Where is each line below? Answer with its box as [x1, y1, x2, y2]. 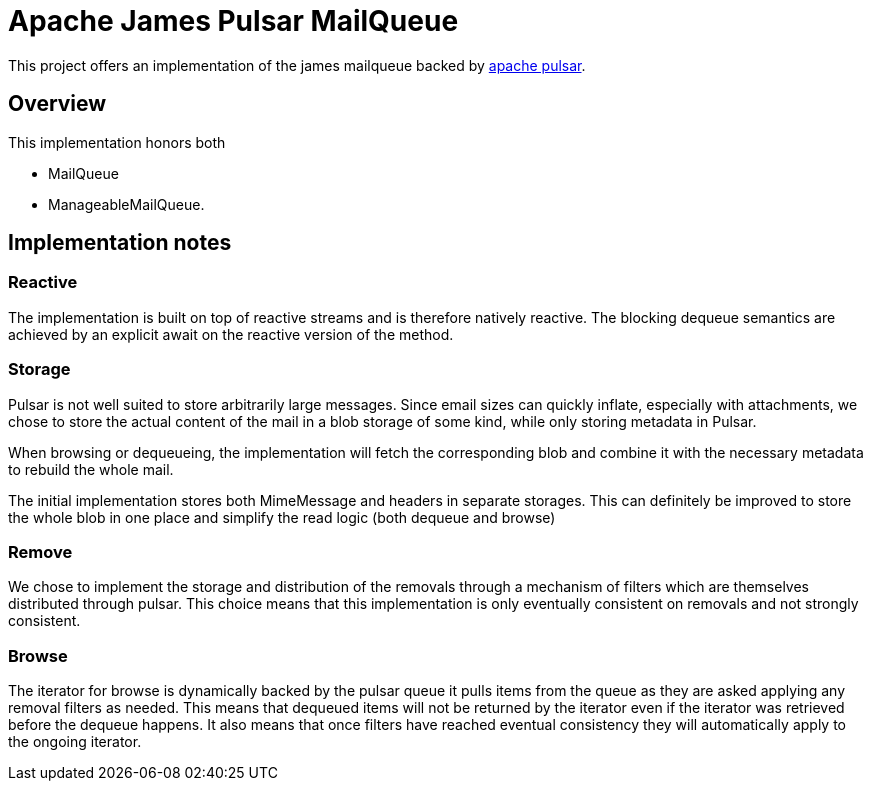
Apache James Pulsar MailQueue [8, 4, 459, 38]
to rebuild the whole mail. [8, 460, 174, 478]
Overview [8, 91, 107, 117]
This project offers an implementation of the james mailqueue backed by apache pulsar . [8, 56, 586, 74]
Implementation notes [8, 230, 232, 256]
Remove [8, 541, 73, 562]
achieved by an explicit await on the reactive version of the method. [8, 325, 454, 343]
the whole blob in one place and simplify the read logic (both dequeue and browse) [8, 508, 556, 526]
